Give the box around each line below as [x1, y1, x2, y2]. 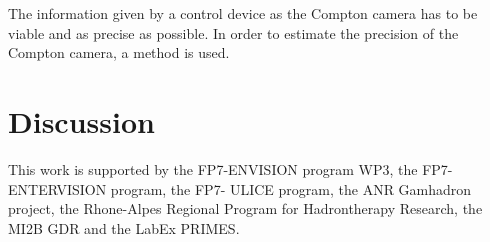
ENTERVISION [8, 178, 107, 199]
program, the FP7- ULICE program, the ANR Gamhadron [110, 178, 472, 199]
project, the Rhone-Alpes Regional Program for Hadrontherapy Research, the [8, 198, 483, 219]
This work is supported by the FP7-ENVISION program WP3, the [8, 158, 418, 179]
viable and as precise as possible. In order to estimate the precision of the [8, 22, 459, 43]
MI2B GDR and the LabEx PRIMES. [8, 217, 240, 238]
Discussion [8, 100, 155, 141]
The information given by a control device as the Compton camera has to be [8, 3, 478, 23]
